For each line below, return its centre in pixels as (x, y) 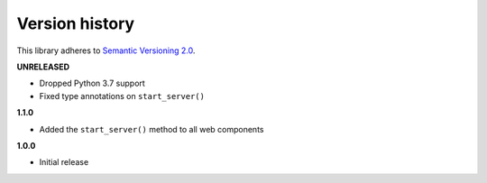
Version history (76, 23)
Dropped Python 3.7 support (92, 83)
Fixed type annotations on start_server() (122, 96)
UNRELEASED (43, 67)
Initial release (64, 162)
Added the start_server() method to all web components (152, 129)
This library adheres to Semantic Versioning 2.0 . (106, 50)
